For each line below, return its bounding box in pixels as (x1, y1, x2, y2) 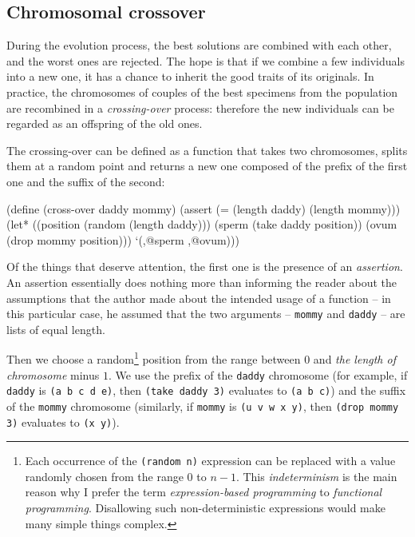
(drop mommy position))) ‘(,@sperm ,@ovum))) (6, 231, 239, 248)
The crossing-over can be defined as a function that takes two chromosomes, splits (6, 141, 408, 158)
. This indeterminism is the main (235, 467, 397, 484)
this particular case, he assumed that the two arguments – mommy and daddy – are (6, 305, 405, 322)
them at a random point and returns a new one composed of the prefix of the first (6, 157, 408, 174)
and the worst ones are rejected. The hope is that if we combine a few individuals (6, 52, 405, 69)
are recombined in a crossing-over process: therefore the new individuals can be (6, 99, 394, 116)
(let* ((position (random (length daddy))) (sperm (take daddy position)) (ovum (6, 216, 397, 233)
